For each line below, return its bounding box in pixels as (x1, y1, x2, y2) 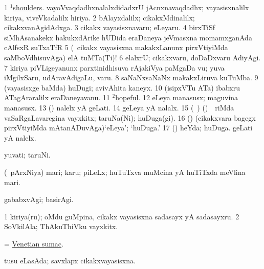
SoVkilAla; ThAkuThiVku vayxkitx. (4, 221, 118, 232)
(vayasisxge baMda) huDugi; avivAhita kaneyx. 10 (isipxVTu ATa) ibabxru (4, 82, 240, 93)
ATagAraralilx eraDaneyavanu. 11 (4, 92, 110, 103)
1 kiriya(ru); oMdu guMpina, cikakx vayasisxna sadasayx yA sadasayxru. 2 (4, 211, 239, 221)
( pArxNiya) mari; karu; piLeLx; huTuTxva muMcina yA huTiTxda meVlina (4, 166, 246, 177)
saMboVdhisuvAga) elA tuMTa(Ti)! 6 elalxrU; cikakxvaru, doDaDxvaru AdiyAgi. (4, 52, 261, 62)
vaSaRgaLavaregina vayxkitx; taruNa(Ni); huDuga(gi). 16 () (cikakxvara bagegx (4, 112, 256, 123)
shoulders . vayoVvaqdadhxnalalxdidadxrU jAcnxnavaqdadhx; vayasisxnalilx (13, 2, 249, 12)
